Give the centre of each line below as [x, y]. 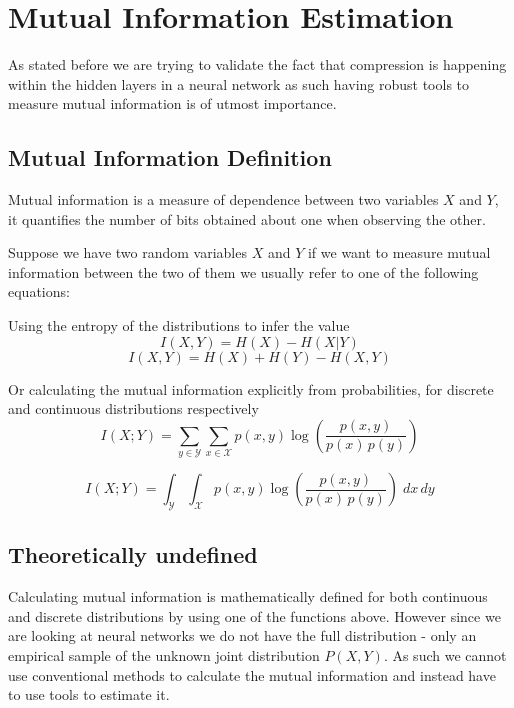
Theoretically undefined [133, 554]
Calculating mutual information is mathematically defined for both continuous [248, 596]
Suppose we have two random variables [127, 252]
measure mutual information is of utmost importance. [172, 103]
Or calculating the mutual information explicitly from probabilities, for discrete [251, 388]
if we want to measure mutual [399, 252]
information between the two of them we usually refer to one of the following [243, 271]
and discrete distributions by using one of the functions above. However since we [254, 615]
